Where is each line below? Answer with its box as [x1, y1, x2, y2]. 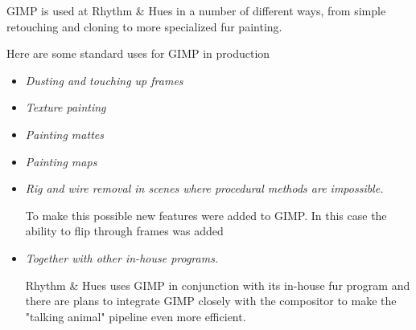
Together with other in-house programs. [25, 249, 219, 266]
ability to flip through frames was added [25, 222, 224, 239]
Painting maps [25, 153, 97, 169]
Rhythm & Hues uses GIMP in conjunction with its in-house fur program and [25, 276, 410, 293]
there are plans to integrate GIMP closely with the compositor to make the [25, 292, 397, 309]
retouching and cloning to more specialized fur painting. [6, 18, 282, 35]
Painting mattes [25, 125, 104, 142]
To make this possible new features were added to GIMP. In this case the [25, 206, 387, 223]
